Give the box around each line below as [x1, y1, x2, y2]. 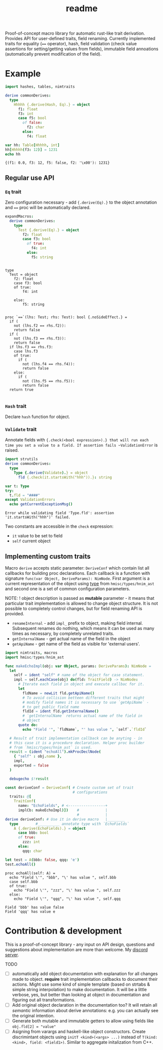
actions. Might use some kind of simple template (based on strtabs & [12, 981, 150, 987]
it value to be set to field [12, 533, 63, 539]
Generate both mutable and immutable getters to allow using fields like [12, 1018, 154, 1024]
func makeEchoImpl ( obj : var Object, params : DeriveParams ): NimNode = [5, 664, 151, 668]
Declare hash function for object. [5, 414, 71, 420]
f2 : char [26, 125, 45, 130]
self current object [12, 538, 51, 544]
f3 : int [18, 111, 34, 116]
